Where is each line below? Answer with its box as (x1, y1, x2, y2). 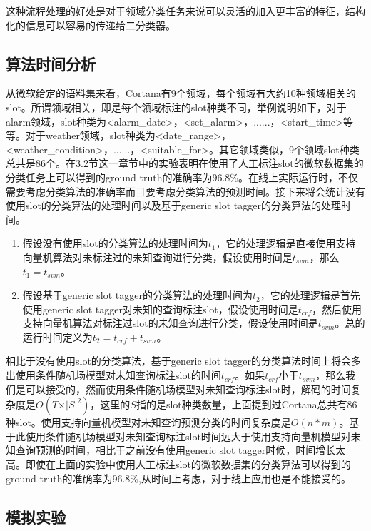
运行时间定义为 (22, 329, 93, 344)
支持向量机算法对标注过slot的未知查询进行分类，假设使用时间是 (22, 315, 318, 330)
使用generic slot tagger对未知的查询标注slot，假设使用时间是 (22, 301, 298, 316)
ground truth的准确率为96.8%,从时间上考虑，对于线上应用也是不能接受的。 (6, 470, 351, 485)
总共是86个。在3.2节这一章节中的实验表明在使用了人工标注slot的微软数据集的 (6, 156, 364, 171)
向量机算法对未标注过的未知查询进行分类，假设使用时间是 (22, 249, 293, 264)
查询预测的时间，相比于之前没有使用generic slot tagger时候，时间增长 (15, 442, 336, 457)
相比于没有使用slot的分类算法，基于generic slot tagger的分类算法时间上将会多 (6, 353, 361, 368)
